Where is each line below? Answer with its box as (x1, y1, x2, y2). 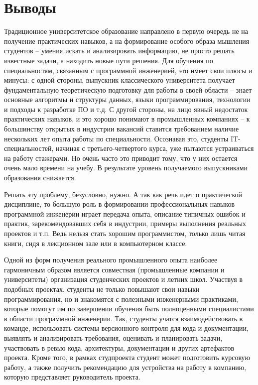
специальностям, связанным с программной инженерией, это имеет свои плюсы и (4, 65, 253, 75)
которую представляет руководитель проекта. (4, 372, 140, 382)
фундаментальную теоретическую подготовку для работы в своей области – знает (4, 84, 252, 95)
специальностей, (4, 143, 54, 153)
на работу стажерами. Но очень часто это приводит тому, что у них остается (4, 152, 238, 163)
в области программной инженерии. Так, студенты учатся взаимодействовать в (4, 313, 243, 323)
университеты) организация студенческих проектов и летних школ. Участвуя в (4, 274, 243, 284)
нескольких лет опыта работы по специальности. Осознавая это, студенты (4, 133, 229, 143)
